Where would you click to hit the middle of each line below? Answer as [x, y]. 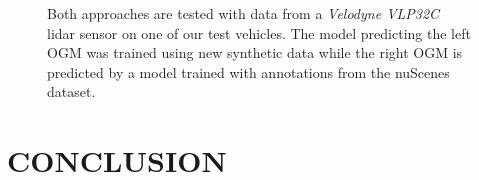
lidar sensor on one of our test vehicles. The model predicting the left [259, 32]
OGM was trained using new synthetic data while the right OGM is [255, 52]
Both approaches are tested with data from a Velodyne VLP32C [243, 13]
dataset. [71, 91]
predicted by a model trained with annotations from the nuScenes [248, 71]
